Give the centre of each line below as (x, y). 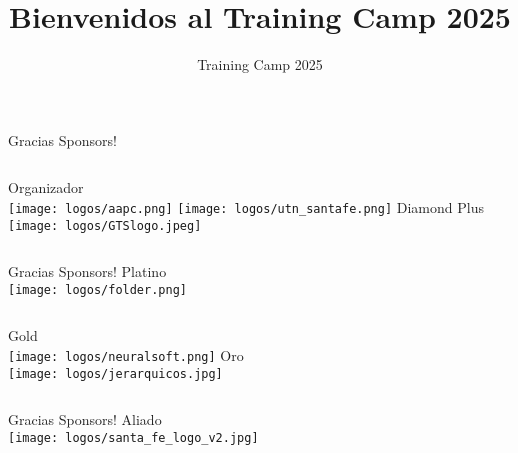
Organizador (46, 187)
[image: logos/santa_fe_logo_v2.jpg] (133, 437)
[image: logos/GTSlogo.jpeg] (105, 225)
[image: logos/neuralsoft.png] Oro (126, 355)
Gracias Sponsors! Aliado (85, 419)
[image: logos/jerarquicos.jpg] (115, 373)
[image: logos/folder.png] (97, 289)
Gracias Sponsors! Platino (87, 271)
